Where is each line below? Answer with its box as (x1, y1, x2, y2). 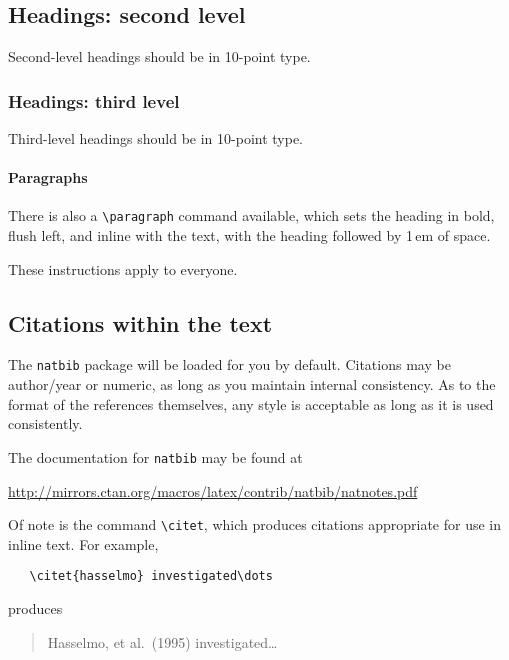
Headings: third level (8, 88, 180, 113)
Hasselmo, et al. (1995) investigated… (47, 631, 278, 652)
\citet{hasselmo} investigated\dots (29, 569, 273, 584)
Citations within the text (8, 307, 273, 338)
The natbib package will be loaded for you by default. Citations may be (8, 354, 451, 375)
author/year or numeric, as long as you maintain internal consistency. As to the (8, 374, 496, 395)
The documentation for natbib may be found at (8, 446, 303, 467)
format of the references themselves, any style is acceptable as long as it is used (8, 393, 494, 414)
